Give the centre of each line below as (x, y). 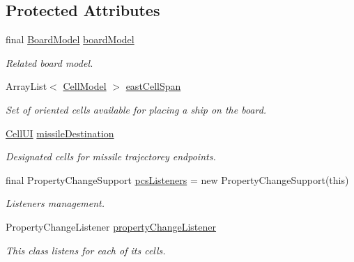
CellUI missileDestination (60, 133)
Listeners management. (55, 203)
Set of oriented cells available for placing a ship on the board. (136, 109)
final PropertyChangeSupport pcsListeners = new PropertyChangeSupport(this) (177, 179)
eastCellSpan (153, 86)
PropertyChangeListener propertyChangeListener (111, 226)
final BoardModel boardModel (70, 39)
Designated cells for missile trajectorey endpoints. (111, 156)
